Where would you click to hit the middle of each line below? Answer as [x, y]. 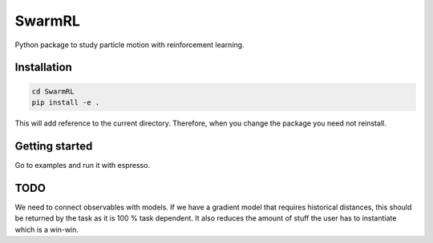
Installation [43, 68]
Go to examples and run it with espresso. [83, 165]
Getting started [54, 146]
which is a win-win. [47, 229]
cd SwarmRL [53, 91]
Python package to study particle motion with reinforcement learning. [129, 45]
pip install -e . [66, 102]
